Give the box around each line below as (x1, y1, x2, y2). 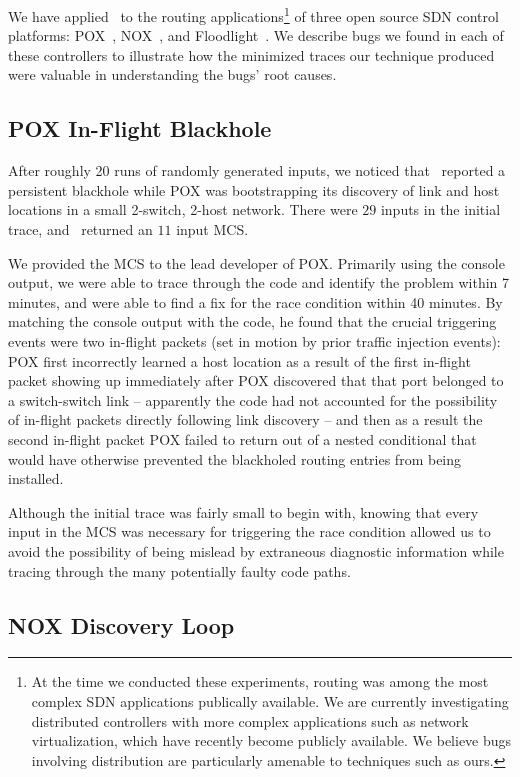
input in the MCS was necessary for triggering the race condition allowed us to (8, 521, 491, 542)
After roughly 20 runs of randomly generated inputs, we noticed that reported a (8, 160, 506, 181)
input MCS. (176, 219, 249, 240)
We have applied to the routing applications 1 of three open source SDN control (8, 3, 499, 26)
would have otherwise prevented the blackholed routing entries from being (8, 448, 462, 469)
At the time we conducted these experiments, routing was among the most (31, 671, 489, 692)
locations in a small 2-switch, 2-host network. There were (8, 199, 358, 220)
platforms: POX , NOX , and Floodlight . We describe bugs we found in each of (8, 25, 504, 46)
